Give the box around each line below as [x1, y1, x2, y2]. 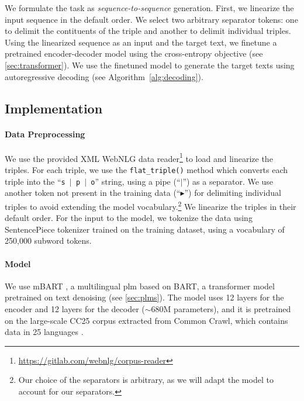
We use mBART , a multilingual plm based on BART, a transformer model [5, 279, 275, 292]
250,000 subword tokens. [5, 234, 92, 247]
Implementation [5, 99, 103, 117]
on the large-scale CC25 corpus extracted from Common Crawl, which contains [5, 314, 288, 326]
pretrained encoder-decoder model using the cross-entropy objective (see [5, 47, 263, 60]
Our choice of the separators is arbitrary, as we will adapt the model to [18, 374, 274, 386]
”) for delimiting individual [184, 186, 281, 199]
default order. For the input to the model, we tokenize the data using [5, 212, 253, 224]
